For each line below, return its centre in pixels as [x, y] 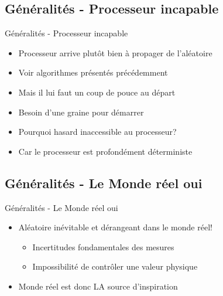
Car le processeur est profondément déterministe [105, 151]
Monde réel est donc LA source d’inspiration [98, 286]
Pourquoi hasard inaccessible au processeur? [97, 132]
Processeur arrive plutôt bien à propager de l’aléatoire [115, 52]
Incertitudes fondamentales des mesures [103, 246]
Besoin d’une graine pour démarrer [81, 112]
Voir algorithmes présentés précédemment [93, 72]
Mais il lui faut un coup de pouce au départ [97, 92]
